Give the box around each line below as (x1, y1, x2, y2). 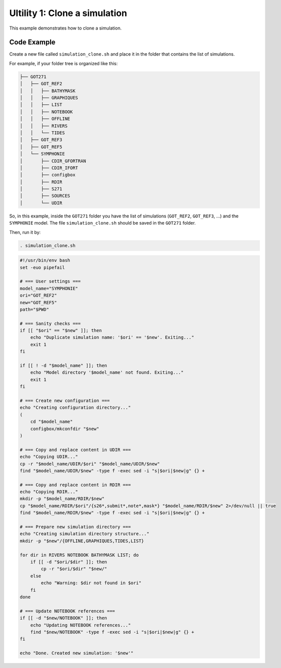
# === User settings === (20, 279, 81, 284)
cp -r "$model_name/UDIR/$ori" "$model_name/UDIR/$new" (20, 461, 160, 467)
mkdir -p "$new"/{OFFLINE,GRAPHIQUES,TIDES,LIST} (20, 538, 144, 544)
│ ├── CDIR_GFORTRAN (20, 158, 86, 164)
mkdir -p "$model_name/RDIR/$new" (20, 496, 105, 502)
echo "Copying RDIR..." (20, 489, 79, 495)
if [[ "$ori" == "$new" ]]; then (20, 328, 102, 333)
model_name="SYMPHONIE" (20, 286, 79, 291)
